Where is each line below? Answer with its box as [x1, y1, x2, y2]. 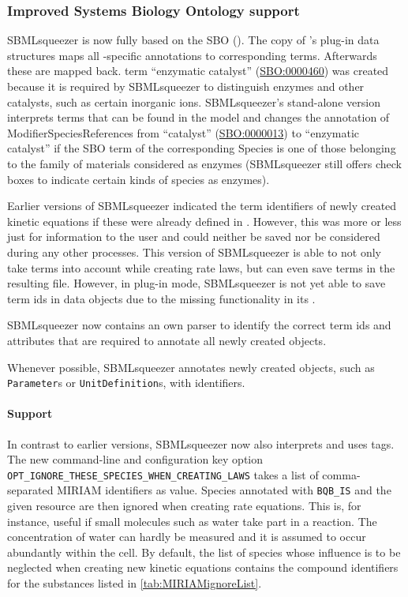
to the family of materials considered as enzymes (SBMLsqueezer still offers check [7, 155, 402, 171]
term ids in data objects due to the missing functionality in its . [7, 290, 316, 306]
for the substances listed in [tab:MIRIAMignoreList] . [7, 575, 262, 591]
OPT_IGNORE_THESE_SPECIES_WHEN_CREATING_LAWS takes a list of [7, 466, 319, 482]
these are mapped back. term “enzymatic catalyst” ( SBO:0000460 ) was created [7, 62, 389, 79]
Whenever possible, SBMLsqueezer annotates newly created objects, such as [7, 359, 375, 375]
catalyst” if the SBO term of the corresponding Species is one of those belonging [7, 140, 396, 156]
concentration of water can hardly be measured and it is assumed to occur [7, 528, 366, 545]
